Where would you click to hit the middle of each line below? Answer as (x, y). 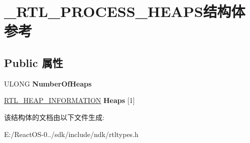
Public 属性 (34, 62)
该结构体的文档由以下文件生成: (54, 117)
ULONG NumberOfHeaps (48, 83)
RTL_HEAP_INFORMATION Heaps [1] (70, 100)
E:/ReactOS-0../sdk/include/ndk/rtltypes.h (71, 134)
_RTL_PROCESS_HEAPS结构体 (125, 11)
